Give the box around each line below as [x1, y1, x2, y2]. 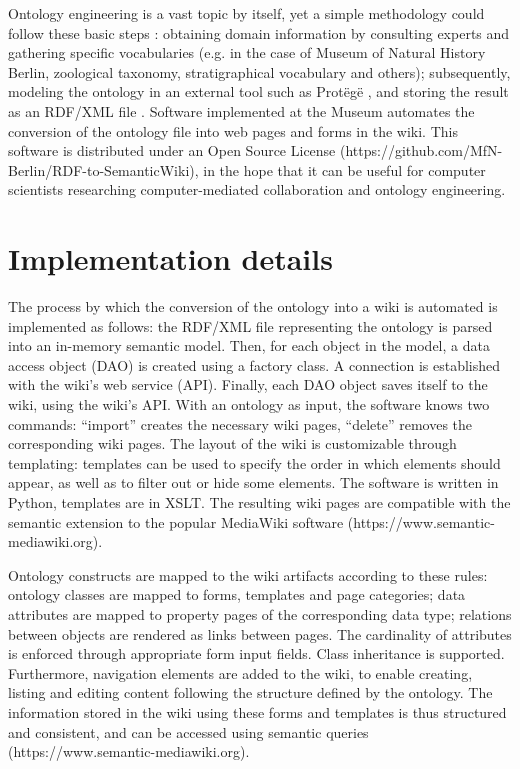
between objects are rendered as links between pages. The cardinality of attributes [8, 623, 512, 644]
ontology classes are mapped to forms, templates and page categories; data [8, 584, 466, 605]
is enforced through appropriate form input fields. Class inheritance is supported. [8, 643, 505, 664]
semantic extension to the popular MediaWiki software [8, 511, 344, 532]
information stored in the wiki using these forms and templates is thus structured [8, 701, 507, 722]
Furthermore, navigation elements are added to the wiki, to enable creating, [8, 662, 473, 683]
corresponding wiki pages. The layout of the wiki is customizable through [8, 433, 457, 454]
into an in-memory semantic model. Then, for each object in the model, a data [8, 335, 490, 356]
